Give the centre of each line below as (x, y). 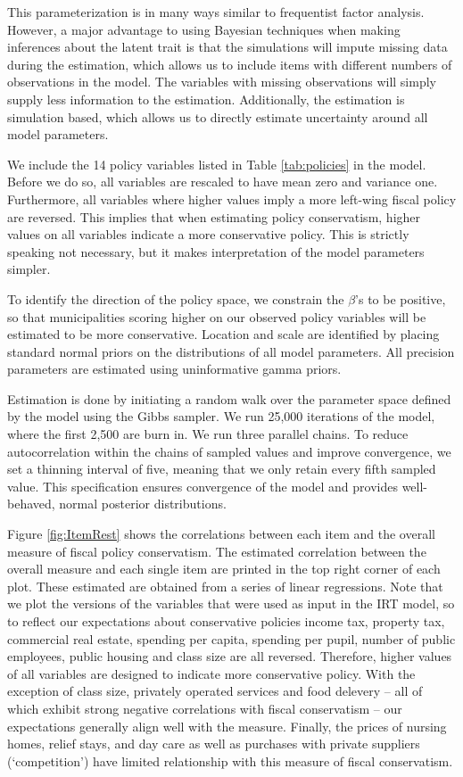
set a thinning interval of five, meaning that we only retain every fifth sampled (222, 469)
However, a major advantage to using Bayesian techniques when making (204, 29)
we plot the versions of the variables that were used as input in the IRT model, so (231, 603)
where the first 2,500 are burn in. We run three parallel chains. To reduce (208, 434)
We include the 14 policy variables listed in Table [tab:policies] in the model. (217, 164)
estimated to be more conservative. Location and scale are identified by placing (223, 334)
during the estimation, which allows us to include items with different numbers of (230, 64)
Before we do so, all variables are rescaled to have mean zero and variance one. (223, 182)
